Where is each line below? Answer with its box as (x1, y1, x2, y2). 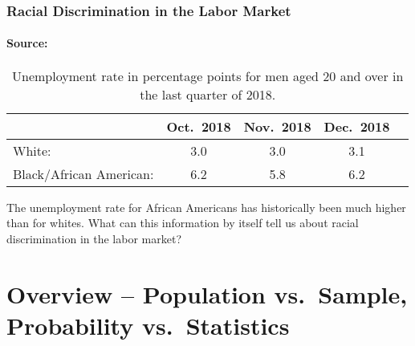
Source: (6, 35, 48, 51)
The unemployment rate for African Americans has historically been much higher (6, 198, 406, 215)
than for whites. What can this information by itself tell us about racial (6, 214, 359, 231)
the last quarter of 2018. (140, 84, 276, 104)
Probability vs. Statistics (6, 308, 290, 341)
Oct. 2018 (166, 116, 231, 136)
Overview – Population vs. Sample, (6, 277, 408, 310)
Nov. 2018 (243, 116, 311, 136)
